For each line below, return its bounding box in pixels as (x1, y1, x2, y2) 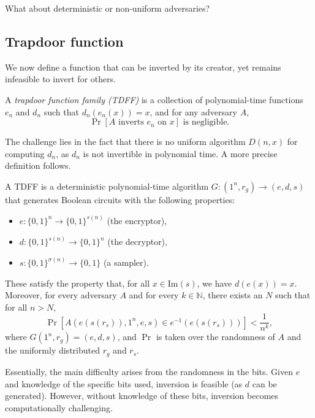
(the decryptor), (107, 235, 167, 248)
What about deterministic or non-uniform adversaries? (5, 2, 210, 14)
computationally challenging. (5, 401, 113, 414)
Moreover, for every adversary (5, 288, 117, 301)
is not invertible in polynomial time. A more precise (83, 147, 278, 160)
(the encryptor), (107, 214, 167, 226)
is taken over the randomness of (156, 330, 275, 343)
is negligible (183, 118, 227, 127)
